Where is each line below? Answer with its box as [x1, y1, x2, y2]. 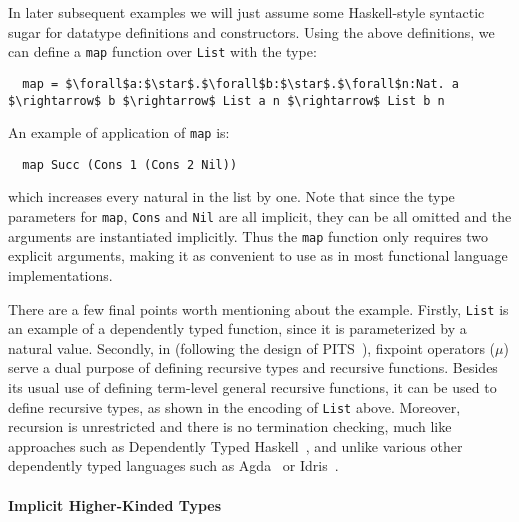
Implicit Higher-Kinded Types [8, 494, 222, 515]
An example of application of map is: [8, 122, 230, 143]
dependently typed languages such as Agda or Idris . [8, 455, 339, 476]
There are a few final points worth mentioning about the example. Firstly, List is [8, 298, 509, 319]
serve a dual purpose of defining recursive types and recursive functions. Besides [8, 357, 498, 378]
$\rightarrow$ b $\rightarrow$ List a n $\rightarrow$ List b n [8, 93, 445, 108]
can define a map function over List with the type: [8, 41, 317, 62]
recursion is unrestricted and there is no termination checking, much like [8, 416, 452, 437]
